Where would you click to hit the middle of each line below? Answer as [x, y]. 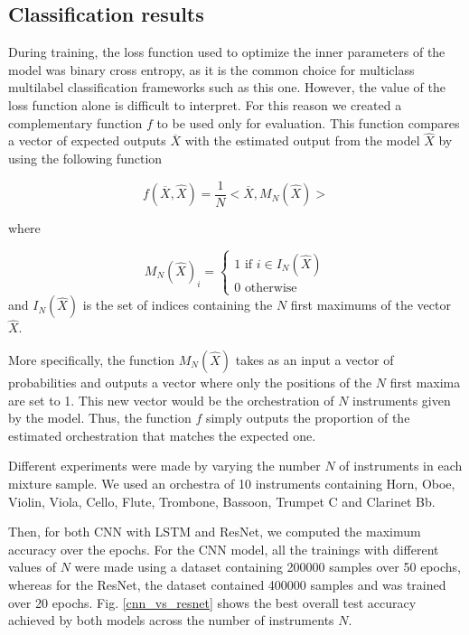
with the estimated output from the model [302, 140]
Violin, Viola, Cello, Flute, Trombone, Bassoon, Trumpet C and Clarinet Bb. [222, 501]
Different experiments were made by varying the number [164, 466]
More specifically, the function [92, 360]
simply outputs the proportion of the [308, 418]
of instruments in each [401, 466]
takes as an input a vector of [314, 360]
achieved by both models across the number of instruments [171, 620]
